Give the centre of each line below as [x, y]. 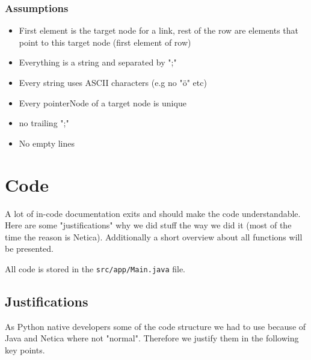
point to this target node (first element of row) [105, 42]
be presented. [29, 249]
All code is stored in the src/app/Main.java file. [95, 268]
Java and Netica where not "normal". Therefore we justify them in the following [152, 338]
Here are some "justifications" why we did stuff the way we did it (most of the [148, 225]
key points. [25, 349]
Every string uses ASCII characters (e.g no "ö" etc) [113, 82]
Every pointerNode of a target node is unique [103, 102]
